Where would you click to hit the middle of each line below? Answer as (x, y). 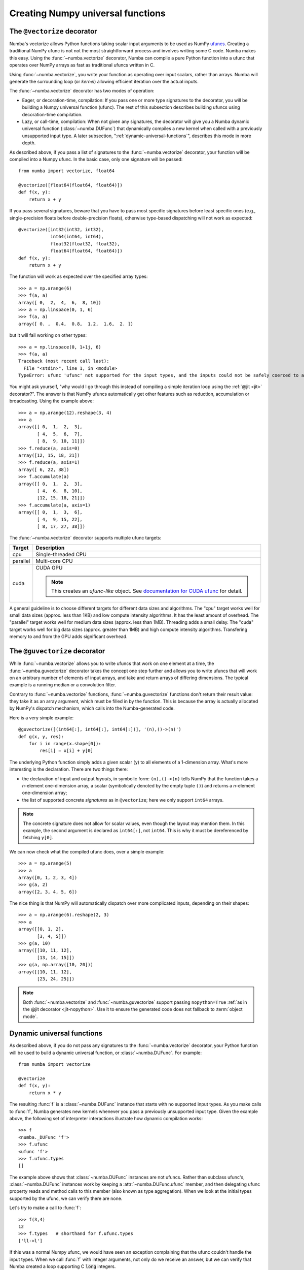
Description (50, 548)
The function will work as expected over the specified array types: (79, 276)
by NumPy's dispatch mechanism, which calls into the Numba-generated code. (92, 708)
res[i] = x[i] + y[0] (67, 751)
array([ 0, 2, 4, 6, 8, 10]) (60, 303)
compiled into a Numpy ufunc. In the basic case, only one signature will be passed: (96, 159)
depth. (29, 143)
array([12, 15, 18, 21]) (49, 455)
